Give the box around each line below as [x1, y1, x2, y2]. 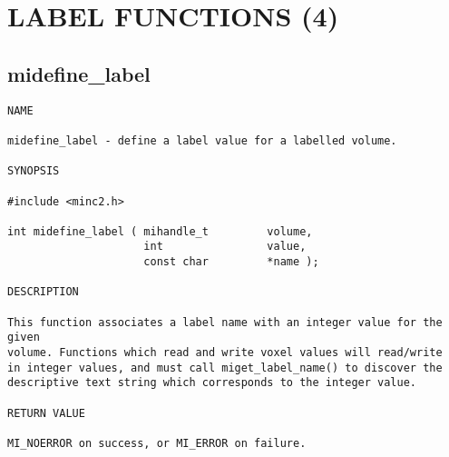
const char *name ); [143, 255, 319, 269]
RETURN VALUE [7, 406, 85, 420]
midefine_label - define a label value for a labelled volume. [7, 134, 397, 147]
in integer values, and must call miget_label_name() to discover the [7, 361, 443, 374]
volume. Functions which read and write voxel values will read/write [7, 346, 443, 360]
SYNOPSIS [7, 164, 60, 178]
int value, [143, 240, 307, 253]
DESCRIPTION [7, 285, 79, 299]
